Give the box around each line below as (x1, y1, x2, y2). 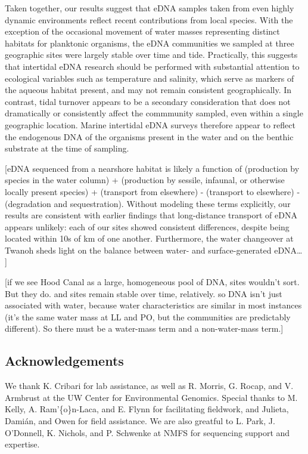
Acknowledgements (5, 351, 124, 370)
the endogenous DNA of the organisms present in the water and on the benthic (5, 130, 294, 143)
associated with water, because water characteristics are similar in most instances (5, 299, 302, 311)
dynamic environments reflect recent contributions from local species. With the (5, 13, 293, 26)
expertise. (5, 438, 40, 450)
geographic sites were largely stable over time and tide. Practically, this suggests (5, 48, 298, 61)
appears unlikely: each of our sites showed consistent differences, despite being (5, 220, 290, 233)
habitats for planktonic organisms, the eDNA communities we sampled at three (5, 36, 294, 49)
